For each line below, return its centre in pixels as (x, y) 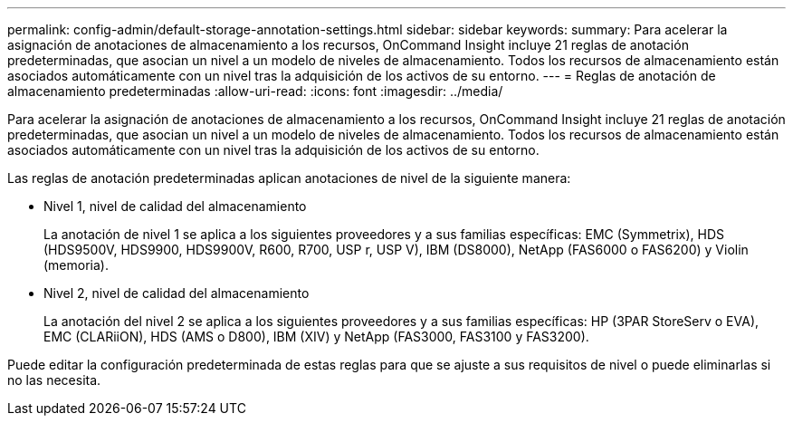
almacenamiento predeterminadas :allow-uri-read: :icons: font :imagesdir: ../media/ (255, 91)
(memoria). (76, 265)
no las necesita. (54, 380)
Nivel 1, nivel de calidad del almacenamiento (175, 206)
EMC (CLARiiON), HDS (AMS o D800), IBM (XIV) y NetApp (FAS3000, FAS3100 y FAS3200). (316, 336)
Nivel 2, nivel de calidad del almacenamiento (177, 293)
